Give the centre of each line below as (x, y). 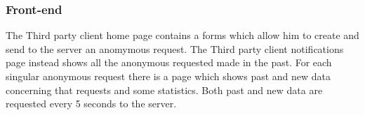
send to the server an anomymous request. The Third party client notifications (175, 48)
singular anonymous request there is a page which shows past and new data (168, 76)
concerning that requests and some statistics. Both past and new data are (164, 90)
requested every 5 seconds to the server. (91, 103)
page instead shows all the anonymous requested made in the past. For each (169, 62)
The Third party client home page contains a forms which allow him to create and (182, 35)
